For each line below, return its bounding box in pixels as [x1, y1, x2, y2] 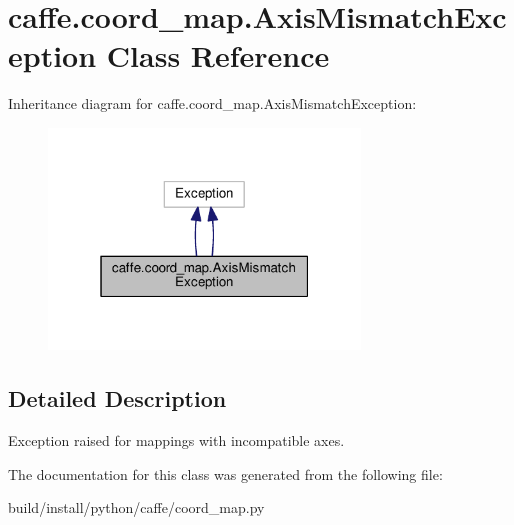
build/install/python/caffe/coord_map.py [8, 497, 265, 518]
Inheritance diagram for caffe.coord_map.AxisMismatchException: [8, 93, 417, 114]
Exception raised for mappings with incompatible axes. [8, 430, 345, 451]
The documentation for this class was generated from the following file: [8, 463, 443, 484]
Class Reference [106, 35, 330, 76]
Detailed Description [8, 383, 227, 414]
